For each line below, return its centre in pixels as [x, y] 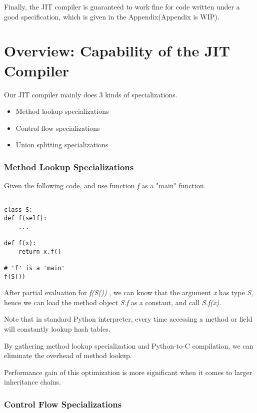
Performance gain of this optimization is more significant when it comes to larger [128, 372]
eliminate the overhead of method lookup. [68, 355]
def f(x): [20, 243]
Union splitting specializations [62, 145]
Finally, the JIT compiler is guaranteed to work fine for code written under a [122, 6]
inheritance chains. [33, 382]
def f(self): [25, 218]
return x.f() [40, 251]
